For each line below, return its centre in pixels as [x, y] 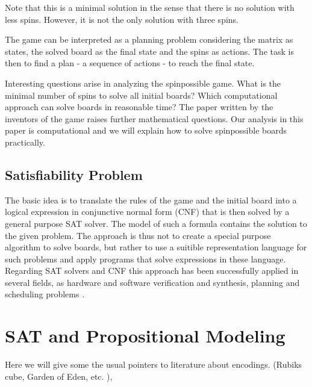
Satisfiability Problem [74, 174]
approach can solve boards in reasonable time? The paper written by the [139, 107]
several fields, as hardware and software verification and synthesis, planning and [152, 282]
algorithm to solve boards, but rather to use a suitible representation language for [156, 247]
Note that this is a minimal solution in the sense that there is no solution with [150, 7]
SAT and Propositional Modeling [145, 336]
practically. [25, 142]
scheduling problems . [45, 294]
